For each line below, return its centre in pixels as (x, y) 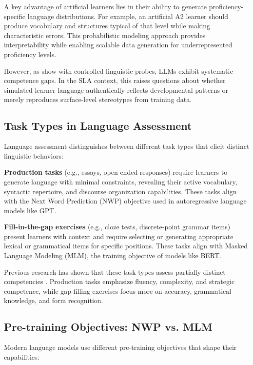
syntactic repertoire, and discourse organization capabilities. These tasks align (120, 191)
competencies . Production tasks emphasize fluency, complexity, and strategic (119, 281)
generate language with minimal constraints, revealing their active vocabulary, (121, 181)
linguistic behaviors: (34, 155)
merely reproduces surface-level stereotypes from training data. (98, 99)
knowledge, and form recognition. (54, 300)
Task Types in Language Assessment (98, 126)
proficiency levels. (30, 54)
